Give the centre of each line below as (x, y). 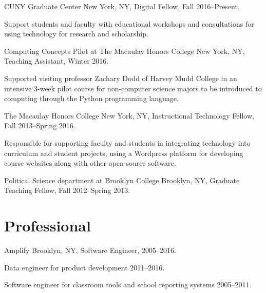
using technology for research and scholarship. (76, 34)
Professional (47, 226)
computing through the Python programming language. (91, 98)
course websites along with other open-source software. (90, 163)
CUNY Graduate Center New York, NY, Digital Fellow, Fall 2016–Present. (122, 6)
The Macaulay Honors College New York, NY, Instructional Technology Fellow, (129, 115)
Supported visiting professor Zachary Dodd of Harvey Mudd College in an (121, 78)
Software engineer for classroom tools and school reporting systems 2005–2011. (128, 285)
